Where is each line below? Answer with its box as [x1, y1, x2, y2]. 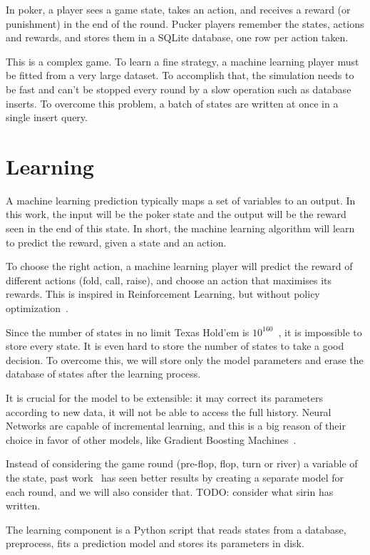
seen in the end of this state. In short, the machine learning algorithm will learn [6, 221, 355, 236]
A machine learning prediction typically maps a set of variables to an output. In [6, 192, 356, 207]
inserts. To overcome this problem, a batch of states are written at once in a [6, 95, 339, 110]
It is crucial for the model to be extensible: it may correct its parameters [6, 390, 323, 405]
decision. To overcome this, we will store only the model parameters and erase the [6, 352, 364, 367]
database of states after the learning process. [6, 366, 201, 381]
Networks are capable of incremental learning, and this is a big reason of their [6, 418, 346, 433]
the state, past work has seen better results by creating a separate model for [6, 470, 344, 484]
